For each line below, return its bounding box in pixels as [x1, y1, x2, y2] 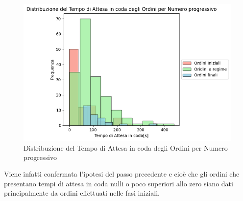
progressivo [24, 152, 57, 162]
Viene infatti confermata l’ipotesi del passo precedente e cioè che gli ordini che [4, 169, 240, 179]
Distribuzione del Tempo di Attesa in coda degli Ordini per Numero [24, 142, 228, 153]
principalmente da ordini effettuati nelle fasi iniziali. [4, 188, 160, 198]
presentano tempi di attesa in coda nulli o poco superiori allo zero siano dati [4, 178, 233, 188]
